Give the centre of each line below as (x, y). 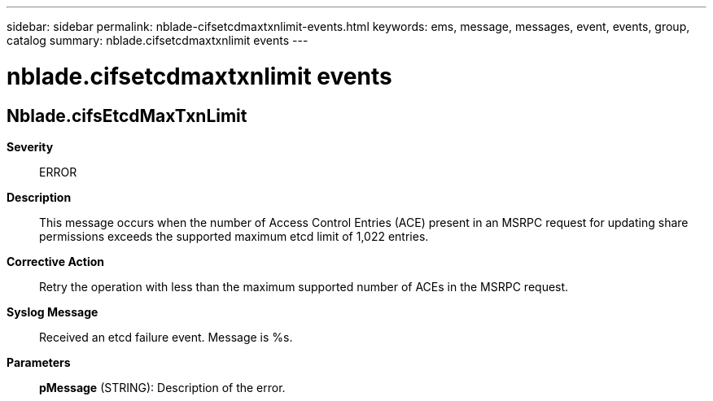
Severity (30, 146)
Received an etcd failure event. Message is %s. (166, 337)
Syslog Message (52, 312)
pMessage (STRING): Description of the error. (162, 387)
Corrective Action (55, 261)
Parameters (39, 362)
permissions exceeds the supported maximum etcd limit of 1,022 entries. (234, 236)
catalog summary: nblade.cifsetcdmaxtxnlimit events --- (157, 40)
